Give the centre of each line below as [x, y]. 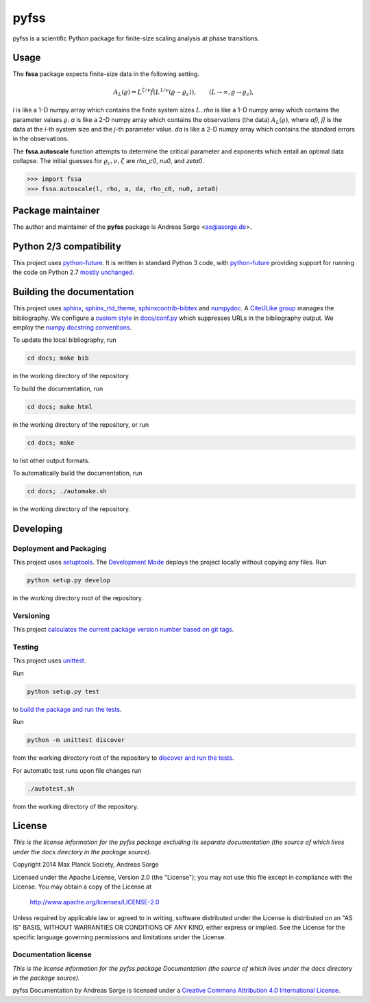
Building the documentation [73, 292]
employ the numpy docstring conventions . [72, 327]
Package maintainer [56, 210]
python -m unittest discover [76, 740]
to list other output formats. [51, 460]
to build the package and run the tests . [67, 709]
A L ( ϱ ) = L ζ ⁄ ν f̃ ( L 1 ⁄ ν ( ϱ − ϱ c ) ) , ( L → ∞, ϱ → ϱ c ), [184, 92]
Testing [26, 647]
